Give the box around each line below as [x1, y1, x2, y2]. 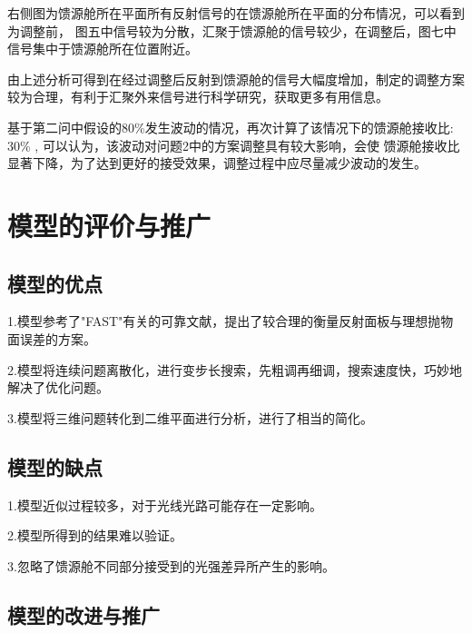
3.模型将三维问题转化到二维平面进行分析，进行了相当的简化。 [7, 408, 373, 427]
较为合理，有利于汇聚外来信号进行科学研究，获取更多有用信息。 [7, 87, 388, 106]
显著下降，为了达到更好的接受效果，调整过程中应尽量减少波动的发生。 [7, 153, 427, 173]
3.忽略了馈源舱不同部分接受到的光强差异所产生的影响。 [7, 556, 335, 575]
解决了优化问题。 [7, 378, 109, 397]
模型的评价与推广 [7, 206, 211, 243]
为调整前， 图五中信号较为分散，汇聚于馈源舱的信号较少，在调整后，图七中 [7, 21, 457, 40]
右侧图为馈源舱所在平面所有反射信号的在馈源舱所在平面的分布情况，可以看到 [7, 4, 465, 22]
